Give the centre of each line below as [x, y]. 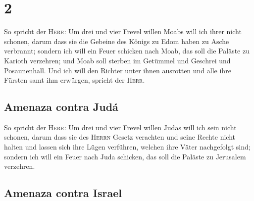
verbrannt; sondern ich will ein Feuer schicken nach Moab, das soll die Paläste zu [127, 51]
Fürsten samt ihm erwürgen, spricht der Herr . [75, 80]
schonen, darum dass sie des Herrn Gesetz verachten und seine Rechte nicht [120, 137]
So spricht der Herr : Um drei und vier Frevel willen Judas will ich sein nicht [120, 127]
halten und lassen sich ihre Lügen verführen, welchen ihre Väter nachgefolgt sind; [127, 147]
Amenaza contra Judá [61, 107]
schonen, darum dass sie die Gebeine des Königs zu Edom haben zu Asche [117, 41]
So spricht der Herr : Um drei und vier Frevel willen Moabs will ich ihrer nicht [123, 31]
